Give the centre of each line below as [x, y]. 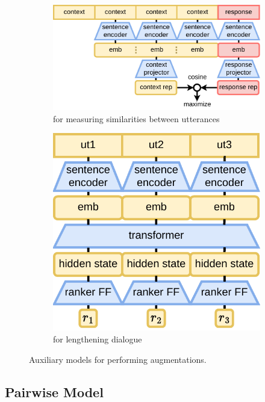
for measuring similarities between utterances [136, 118]
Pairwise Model [54, 391]
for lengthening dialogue [98, 339]
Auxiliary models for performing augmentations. [118, 359]
